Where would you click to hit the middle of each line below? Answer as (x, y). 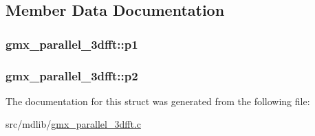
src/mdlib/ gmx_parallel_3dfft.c (73, 124)
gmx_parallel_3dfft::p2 (72, 75)
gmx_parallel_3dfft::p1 (72, 44)
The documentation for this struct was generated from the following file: (158, 101)
